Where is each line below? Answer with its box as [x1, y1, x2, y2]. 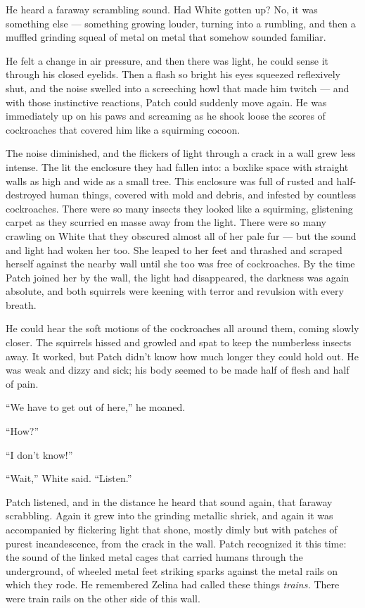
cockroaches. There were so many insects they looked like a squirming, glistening [6, 201, 353, 215]
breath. [6, 297, 37, 312]
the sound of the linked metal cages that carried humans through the [6, 550, 303, 564]
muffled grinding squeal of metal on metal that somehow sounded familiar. [6, 30, 326, 44]
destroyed [6, 187, 47, 202]
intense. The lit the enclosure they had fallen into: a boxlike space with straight [6, 159, 349, 174]
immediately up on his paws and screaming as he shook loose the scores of [6, 108, 326, 123]
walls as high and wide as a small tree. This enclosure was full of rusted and [6, 173, 333, 188]
